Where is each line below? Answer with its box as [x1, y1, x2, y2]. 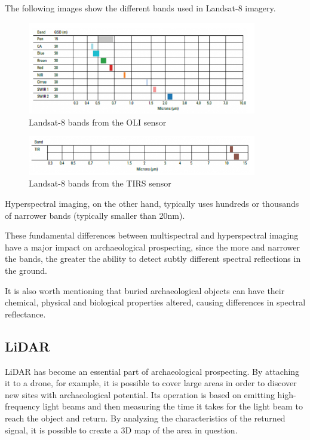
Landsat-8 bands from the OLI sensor [29, 115, 167, 128]
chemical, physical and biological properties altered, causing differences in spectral [5, 296, 306, 308]
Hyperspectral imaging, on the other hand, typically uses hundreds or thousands [5, 197, 299, 210]
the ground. [5, 264, 47, 277]
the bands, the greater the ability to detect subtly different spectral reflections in [5, 252, 301, 265]
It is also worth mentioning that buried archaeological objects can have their [5, 284, 285, 297]
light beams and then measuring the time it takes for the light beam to [42, 400, 303, 412]
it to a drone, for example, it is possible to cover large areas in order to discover [5, 377, 297, 389]
